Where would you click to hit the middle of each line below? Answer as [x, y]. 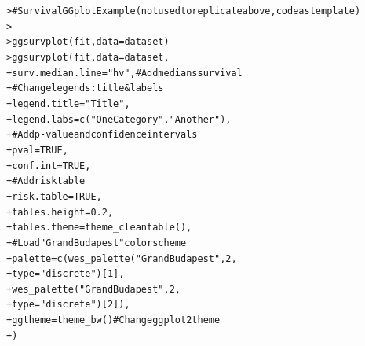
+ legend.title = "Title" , [68, 103]
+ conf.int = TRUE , [49, 166]
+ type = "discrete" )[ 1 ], [66, 274]
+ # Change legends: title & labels [85, 88]
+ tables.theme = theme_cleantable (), [99, 228]
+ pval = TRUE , [37, 150]
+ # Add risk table [46, 181]
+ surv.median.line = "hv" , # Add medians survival [124, 73]
